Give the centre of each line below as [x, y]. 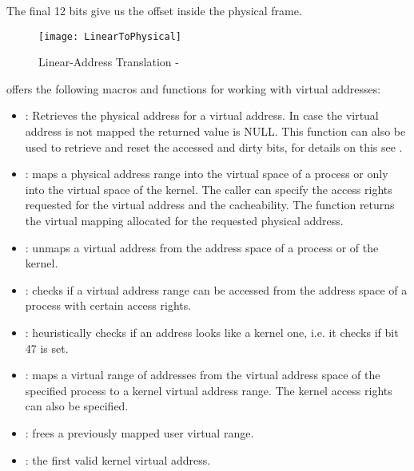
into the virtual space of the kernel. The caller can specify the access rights [209, 189]
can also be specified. [77, 406]
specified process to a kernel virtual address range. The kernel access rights [209, 390]
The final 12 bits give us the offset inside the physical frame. [154, 10]
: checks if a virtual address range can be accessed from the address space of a [216, 289]
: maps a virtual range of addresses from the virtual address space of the [203, 375]
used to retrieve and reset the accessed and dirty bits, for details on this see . [214, 146]
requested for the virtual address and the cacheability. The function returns [210, 205]
